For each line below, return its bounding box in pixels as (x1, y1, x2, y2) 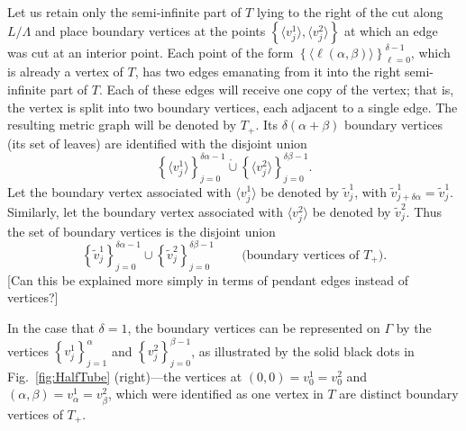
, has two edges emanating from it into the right (134, 62, 401, 81)
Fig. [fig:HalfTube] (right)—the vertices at (7, 366, 242, 385)
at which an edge (343, 21, 438, 40)
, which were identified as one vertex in (107, 384, 324, 403)
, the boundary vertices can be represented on (127, 318, 380, 337)
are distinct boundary (339, 384, 459, 403)
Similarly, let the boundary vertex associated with (7, 202, 283, 220)
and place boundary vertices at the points (34, 21, 266, 40)
